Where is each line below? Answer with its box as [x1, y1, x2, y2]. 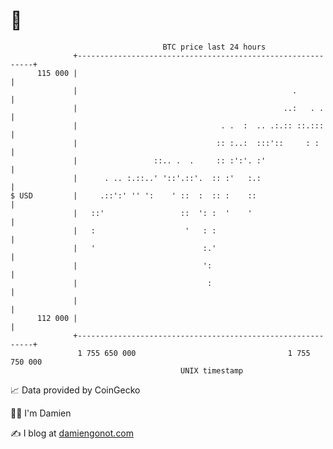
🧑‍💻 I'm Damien [10, 407, 72, 419]
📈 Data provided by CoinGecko [10, 384, 141, 396]
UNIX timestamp [180, 365, 244, 376]
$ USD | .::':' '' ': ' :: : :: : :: [10, 190, 257, 201]
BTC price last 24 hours [162, 42, 267, 52]
